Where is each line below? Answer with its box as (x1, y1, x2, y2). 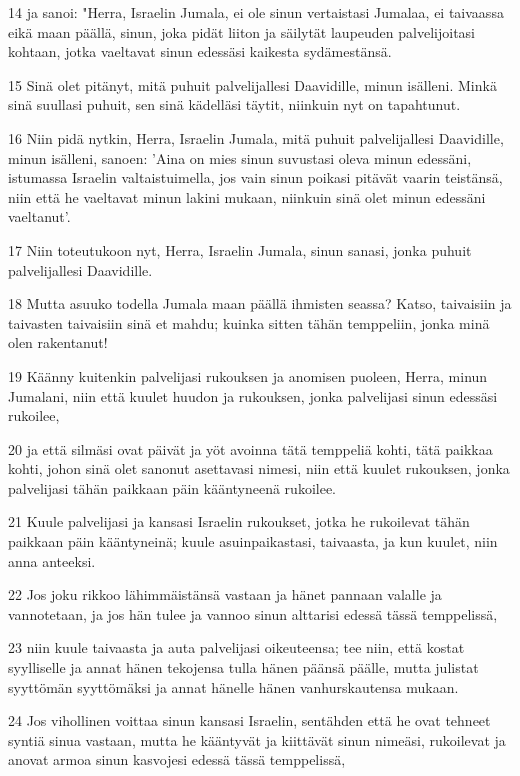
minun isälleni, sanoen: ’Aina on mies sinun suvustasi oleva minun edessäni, (8, 147, 472, 168)
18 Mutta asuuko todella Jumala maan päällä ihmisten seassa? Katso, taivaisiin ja (8, 293, 512, 314)
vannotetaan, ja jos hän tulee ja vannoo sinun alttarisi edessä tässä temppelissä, (8, 603, 498, 624)
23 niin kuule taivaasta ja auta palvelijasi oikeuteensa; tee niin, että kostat (8, 637, 465, 658)
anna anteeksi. (8, 550, 96, 571)
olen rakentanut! (8, 332, 108, 353)
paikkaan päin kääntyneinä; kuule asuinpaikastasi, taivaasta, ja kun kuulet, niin (8, 531, 498, 552)
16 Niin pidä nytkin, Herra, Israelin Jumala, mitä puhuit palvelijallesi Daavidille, (8, 127, 504, 148)
